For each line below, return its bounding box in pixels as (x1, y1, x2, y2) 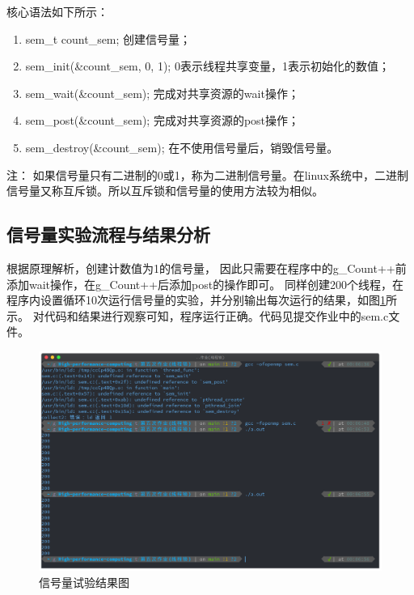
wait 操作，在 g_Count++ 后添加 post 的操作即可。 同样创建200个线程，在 (29, 275, 403, 292)
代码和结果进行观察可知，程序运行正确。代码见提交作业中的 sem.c (44, 307, 389, 324)
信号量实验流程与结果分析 (6, 222, 210, 247)
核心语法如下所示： (6, 3, 108, 19)
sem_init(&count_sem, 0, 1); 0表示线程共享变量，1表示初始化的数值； (25, 57, 390, 74)
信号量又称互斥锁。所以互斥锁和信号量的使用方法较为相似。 (6, 182, 323, 199)
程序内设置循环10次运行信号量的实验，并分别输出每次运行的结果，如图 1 (6, 291, 386, 308)
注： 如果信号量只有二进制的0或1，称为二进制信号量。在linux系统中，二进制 (6, 166, 409, 183)
